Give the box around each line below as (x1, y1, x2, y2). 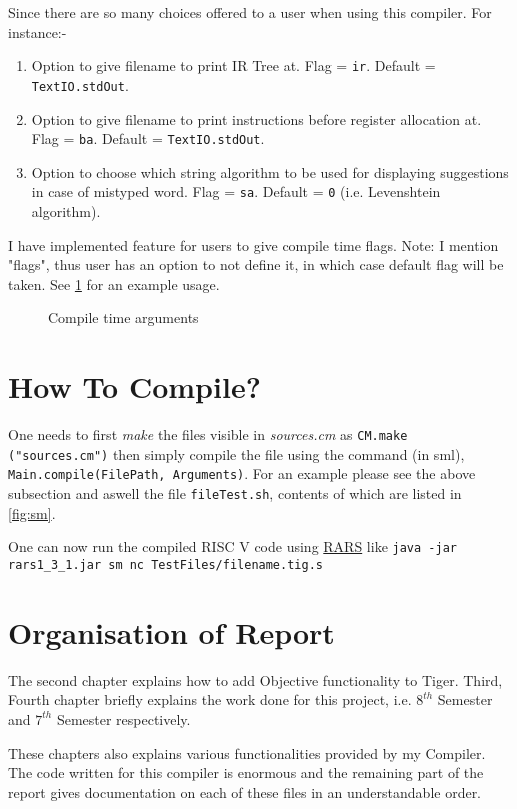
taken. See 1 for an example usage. (8, 273, 220, 294)
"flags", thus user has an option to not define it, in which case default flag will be (8, 254, 504, 275)
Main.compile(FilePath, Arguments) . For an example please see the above (8, 463, 476, 484)
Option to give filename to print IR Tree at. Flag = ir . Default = (31, 55, 436, 76)
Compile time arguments (48, 307, 199, 328)
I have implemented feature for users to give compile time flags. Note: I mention (8, 234, 499, 255)
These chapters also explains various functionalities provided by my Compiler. (8, 742, 486, 763)
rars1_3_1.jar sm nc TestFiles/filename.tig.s (8, 557, 323, 572)
